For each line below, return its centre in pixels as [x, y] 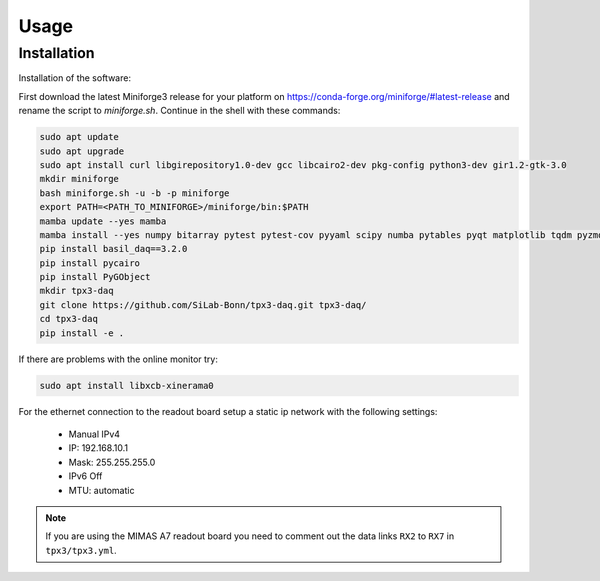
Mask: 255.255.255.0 [112, 462]
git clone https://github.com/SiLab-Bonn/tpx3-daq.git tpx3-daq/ [203, 304]
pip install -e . [82, 333]
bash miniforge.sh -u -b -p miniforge [134, 193]
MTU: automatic [101, 490]
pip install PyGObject [95, 277]
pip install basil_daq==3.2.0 [113, 249]
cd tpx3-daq [69, 319]
